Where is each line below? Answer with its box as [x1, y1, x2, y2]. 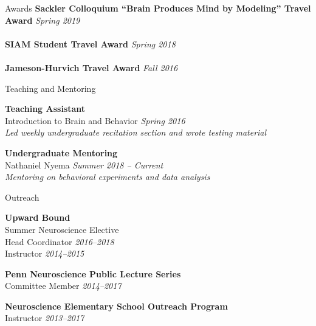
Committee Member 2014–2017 [5, 279, 122, 292]
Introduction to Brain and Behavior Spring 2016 [5, 114, 185, 127]
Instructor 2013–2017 [5, 311, 84, 324]
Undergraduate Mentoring [5, 146, 118, 159]
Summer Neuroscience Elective [5, 223, 119, 235]
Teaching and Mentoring [5, 81, 96, 94]
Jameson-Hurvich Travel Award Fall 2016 [5, 61, 178, 74]
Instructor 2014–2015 [5, 247, 84, 260]
